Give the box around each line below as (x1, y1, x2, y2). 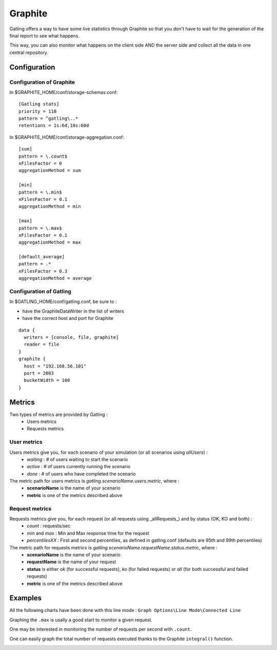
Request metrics (9, 505, 52, 512)
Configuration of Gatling (9, 288, 71, 295)
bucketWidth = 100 (24, 377, 70, 384)
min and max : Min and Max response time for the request (27, 530, 150, 536)
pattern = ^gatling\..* (18, 116, 78, 122)
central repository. (9, 49, 49, 55)
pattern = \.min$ (18, 189, 62, 195)
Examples (9, 594, 42, 603)
